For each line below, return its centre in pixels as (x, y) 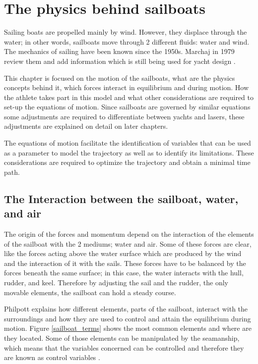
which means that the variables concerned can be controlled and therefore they (124, 347)
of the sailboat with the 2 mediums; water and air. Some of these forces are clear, (128, 243)
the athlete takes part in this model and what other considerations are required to (129, 97)
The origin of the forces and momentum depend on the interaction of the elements (129, 234)
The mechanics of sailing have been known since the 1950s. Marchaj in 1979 (119, 51)
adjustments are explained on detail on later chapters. (86, 126)
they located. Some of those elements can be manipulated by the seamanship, (122, 338)
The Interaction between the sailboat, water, (121, 198)
